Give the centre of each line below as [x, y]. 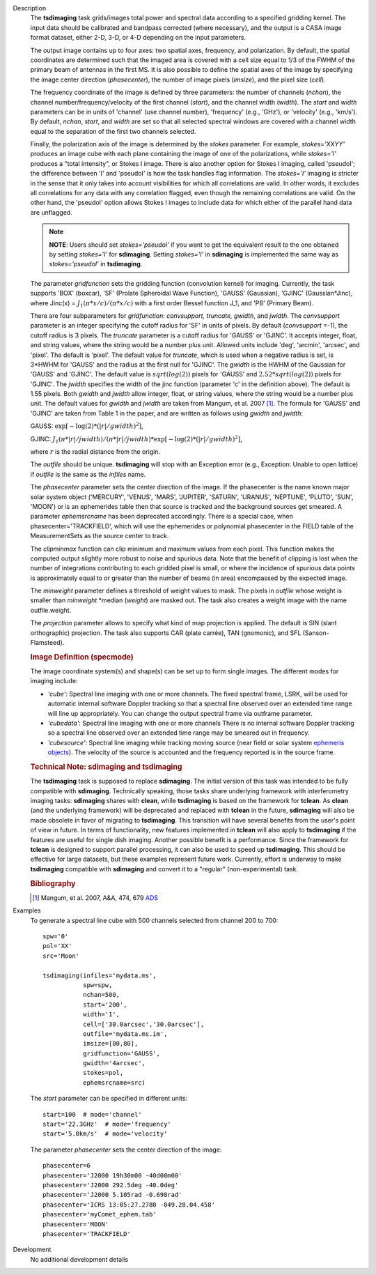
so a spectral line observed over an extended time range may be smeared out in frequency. [179, 733]
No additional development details [79, 1259]
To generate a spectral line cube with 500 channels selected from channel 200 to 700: [154, 920]
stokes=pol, [103, 1073]
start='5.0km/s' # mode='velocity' [105, 1134]
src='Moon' [61, 956]
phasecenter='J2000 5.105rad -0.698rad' [112, 1195]
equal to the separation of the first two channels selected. [113, 131]
